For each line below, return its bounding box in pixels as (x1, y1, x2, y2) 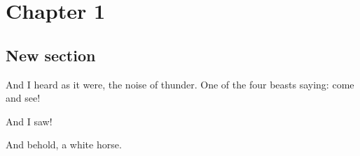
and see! (6, 91, 41, 105)
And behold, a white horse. (6, 137, 122, 152)
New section (6, 44, 96, 65)
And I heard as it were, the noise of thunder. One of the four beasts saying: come (6, 77, 354, 91)
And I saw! (6, 114, 53, 128)
